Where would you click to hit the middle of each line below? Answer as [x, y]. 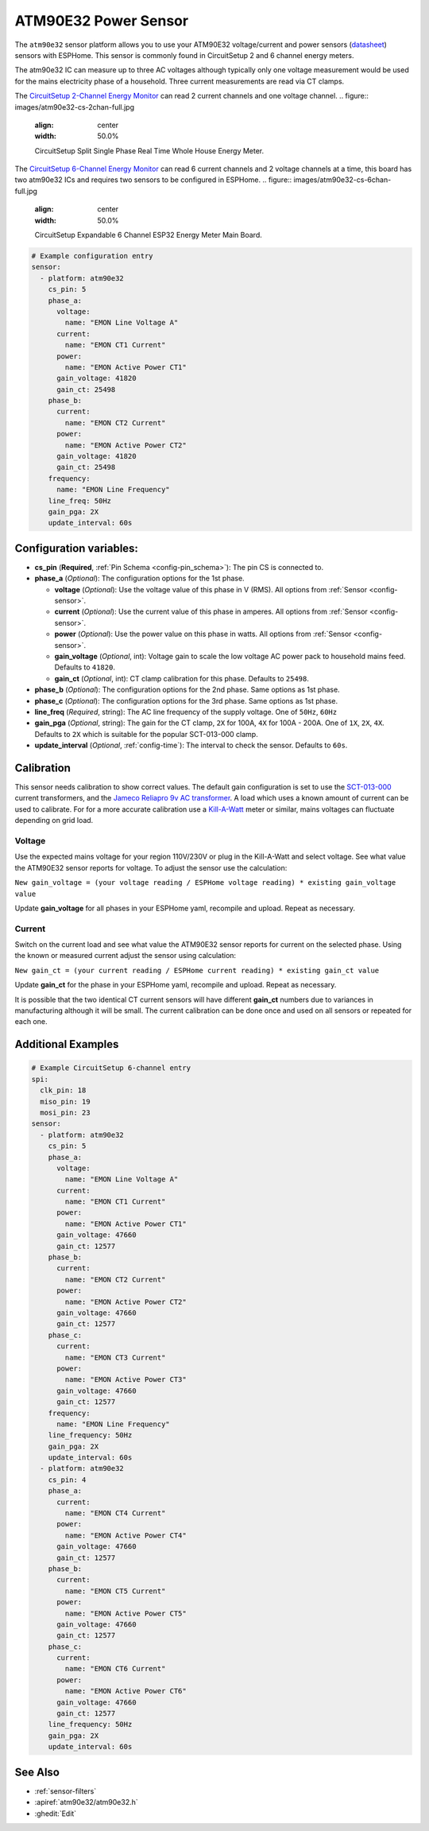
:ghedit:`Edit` [56, 1814]
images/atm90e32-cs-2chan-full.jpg [75, 107]
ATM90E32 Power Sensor [102, 21]
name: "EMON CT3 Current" [115, 1357]
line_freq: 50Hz [79, 500]
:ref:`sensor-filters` [66, 1791]
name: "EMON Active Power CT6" [126, 1691]
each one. [31, 1022]
